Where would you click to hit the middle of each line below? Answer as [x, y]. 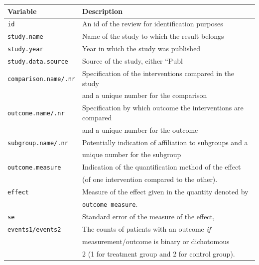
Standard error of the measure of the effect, [148, 216]
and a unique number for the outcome [140, 130]
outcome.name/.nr [36, 114]
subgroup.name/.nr [38, 143]
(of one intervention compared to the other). [150, 179]
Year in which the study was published [141, 48]
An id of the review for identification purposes [153, 24]
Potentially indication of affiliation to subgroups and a [165, 142]
